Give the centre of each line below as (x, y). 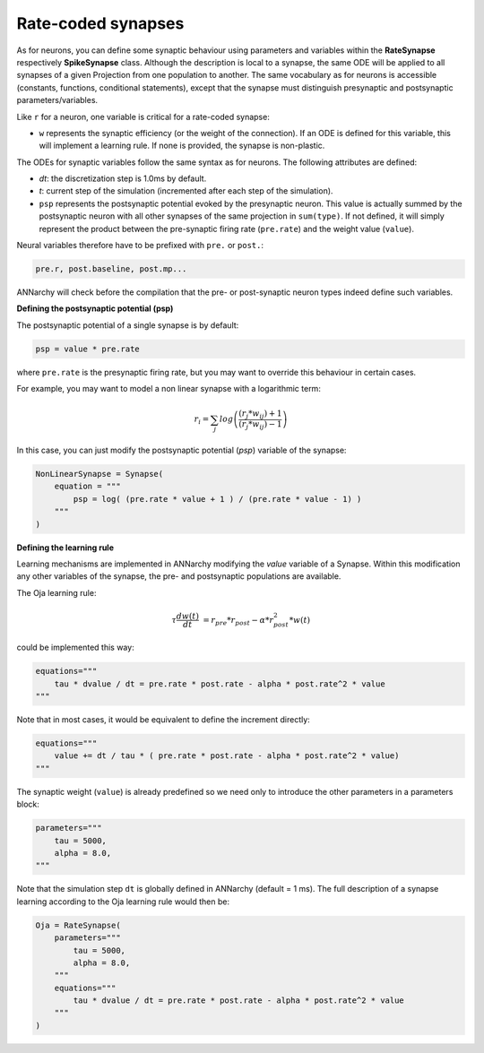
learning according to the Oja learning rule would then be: (123, 902)
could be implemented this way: (75, 647)
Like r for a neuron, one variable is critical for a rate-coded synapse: (143, 117)
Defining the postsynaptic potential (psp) (95, 308)
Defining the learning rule (65, 548)
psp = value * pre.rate (88, 349)
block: (28, 804)
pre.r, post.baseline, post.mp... (111, 269)
